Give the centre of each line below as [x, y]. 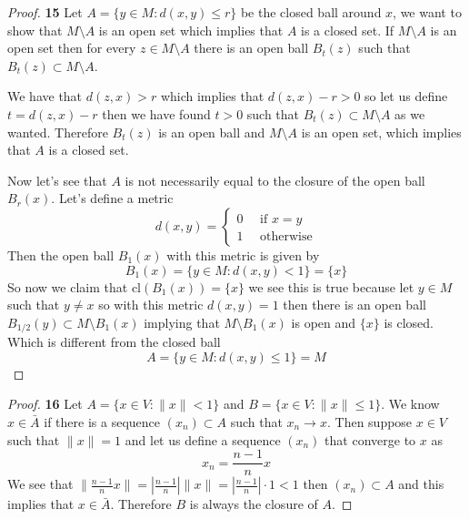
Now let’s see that [57, 180]
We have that [45, 96]
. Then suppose [369, 421]
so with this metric [151, 305]
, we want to [427, 12]
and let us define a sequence [203, 439]
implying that [182, 322]
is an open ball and [212, 132]
